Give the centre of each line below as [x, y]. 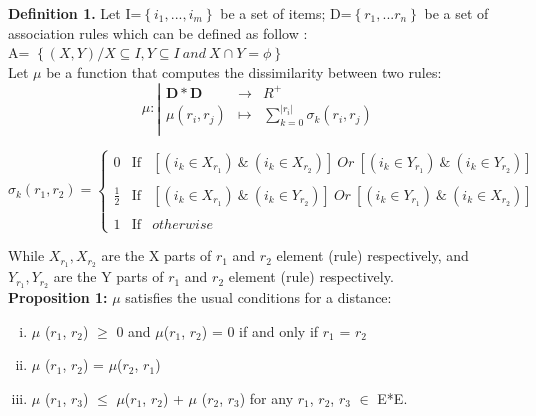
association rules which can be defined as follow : [158, 32]
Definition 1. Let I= [75, 13]
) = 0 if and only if [260, 330]
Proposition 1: [58, 296]
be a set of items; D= [286, 13]
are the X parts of [156, 255]
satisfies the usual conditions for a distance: [258, 296]
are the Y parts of [108, 276]
